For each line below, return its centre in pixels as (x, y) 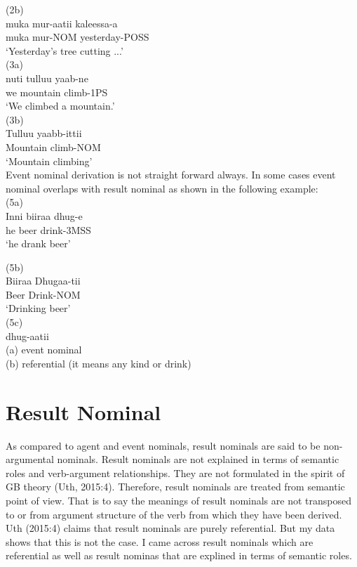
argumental (30, 459)
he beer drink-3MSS (48, 229)
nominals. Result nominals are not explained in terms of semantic (198, 459)
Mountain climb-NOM (53, 146)
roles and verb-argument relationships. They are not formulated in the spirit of (175, 472)
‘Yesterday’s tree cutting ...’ (65, 50)
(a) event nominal (44, 350)
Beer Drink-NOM (43, 294)
